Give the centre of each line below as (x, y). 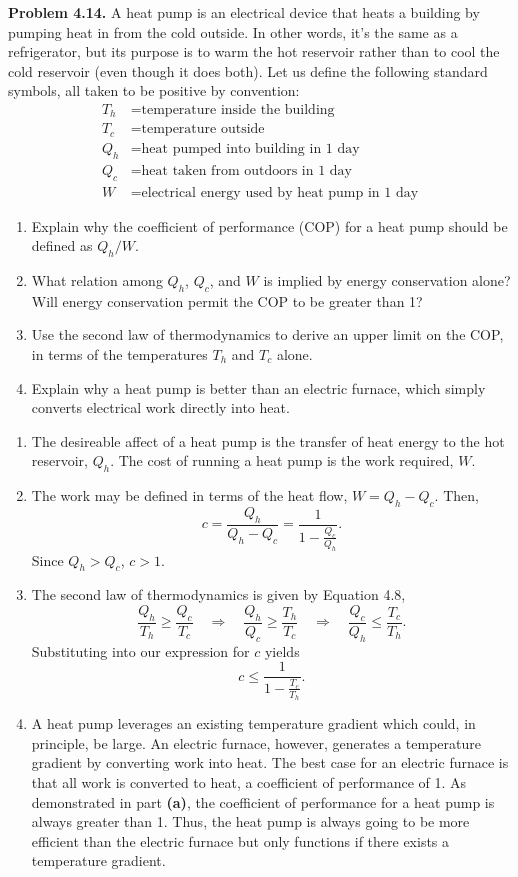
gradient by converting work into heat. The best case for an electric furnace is (270, 762)
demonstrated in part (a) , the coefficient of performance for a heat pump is (263, 801)
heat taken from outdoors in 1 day (247, 170)
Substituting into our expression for (140, 650)
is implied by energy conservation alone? (387, 280)
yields (282, 650)
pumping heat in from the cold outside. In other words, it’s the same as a (233, 31)
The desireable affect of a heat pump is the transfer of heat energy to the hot (268, 440)
